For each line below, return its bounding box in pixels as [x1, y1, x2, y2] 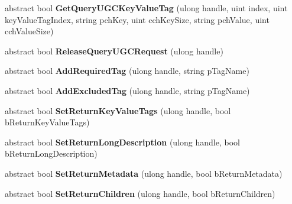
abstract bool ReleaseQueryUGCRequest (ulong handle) [5, 44, 223, 57]
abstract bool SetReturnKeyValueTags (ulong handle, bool [5, 104, 231, 116]
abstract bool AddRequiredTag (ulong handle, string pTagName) [5, 64, 249, 77]
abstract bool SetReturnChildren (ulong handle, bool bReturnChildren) [5, 187, 275, 199]
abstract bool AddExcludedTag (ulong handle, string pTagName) [5, 84, 250, 96]
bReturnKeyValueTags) [5, 116, 90, 128]
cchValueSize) [5, 25, 54, 37]
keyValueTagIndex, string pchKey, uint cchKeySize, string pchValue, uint [5, 13, 270, 25]
